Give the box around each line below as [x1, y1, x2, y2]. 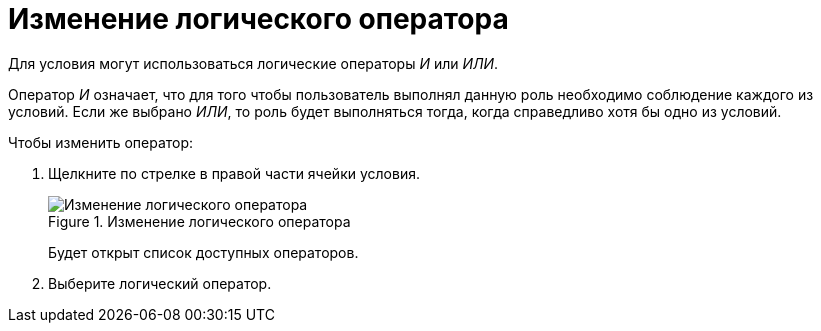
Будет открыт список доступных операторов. [48, 243, 359, 261]
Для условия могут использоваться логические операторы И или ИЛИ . [8, 54, 499, 72]
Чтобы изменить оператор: [8, 133, 194, 151]
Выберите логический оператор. [48, 274, 272, 292]
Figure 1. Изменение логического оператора [48, 212, 351, 230]
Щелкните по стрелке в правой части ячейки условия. [48, 164, 420, 182]
